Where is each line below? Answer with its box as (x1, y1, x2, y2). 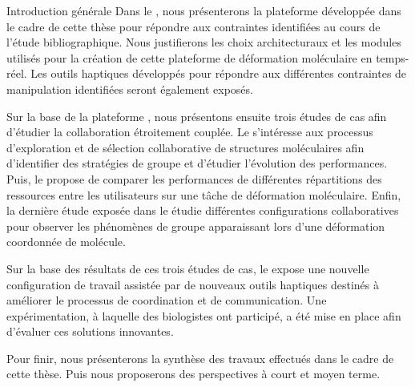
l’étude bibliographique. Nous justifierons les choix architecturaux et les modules (6, 34, 401, 50)
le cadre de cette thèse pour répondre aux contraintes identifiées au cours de (6, 18, 381, 34)
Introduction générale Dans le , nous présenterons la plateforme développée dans (6, 2, 401, 18)
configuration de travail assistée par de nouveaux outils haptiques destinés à (6, 276, 379, 292)
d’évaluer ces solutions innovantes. (6, 323, 174, 340)
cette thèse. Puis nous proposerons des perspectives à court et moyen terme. (6, 365, 381, 382)
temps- (376, 49, 409, 66)
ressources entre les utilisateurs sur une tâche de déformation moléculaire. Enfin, (6, 186, 401, 203)
